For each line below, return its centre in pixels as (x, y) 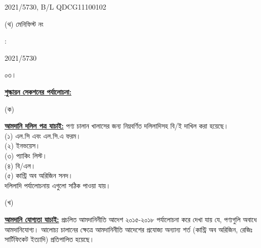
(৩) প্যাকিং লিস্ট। (26, 155)
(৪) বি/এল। (20, 165)
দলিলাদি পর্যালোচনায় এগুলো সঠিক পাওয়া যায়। (58, 185)
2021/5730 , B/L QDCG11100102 (55, 7)
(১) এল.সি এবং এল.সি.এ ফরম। (43, 135)
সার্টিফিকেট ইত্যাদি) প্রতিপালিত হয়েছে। (49, 239)
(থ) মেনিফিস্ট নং (24, 24)
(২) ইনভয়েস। (23, 146)
